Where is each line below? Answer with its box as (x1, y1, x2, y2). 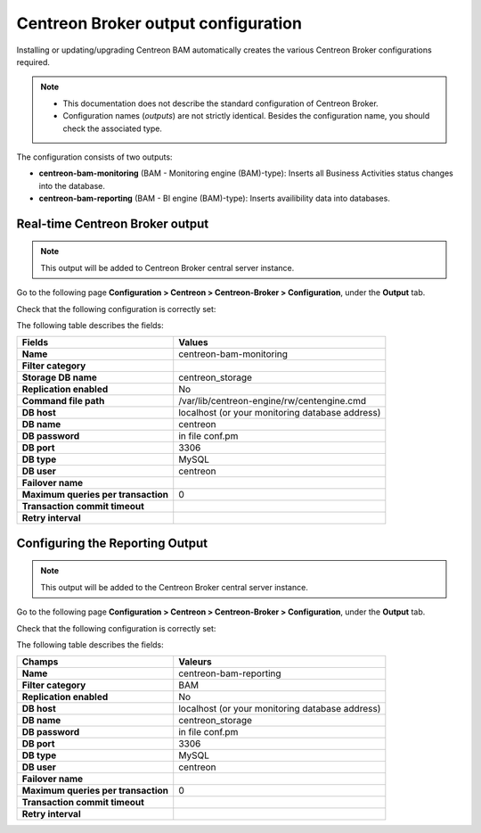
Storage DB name (21, 371, 98, 384)
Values (178, 336, 208, 349)
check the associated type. (62, 123, 162, 134)
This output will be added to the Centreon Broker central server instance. (40, 581, 309, 592)
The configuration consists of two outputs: (16, 152, 173, 162)
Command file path (21, 395, 105, 408)
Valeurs (178, 656, 213, 668)
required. (16, 56, 51, 67)
